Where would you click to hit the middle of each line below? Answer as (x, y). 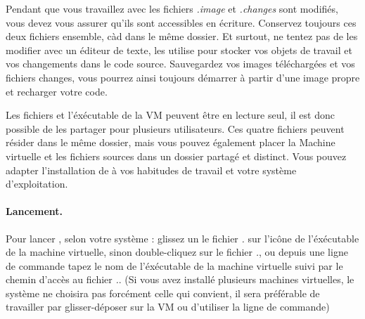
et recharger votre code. (57, 91)
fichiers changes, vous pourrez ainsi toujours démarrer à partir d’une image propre (183, 77)
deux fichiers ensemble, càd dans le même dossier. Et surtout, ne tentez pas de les (182, 36)
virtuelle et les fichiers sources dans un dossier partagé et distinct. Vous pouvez (176, 156)
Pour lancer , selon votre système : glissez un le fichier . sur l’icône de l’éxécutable (182, 238)
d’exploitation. (37, 184)
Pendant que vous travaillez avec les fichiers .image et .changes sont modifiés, (172, 8)
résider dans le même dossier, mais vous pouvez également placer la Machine (171, 142)
